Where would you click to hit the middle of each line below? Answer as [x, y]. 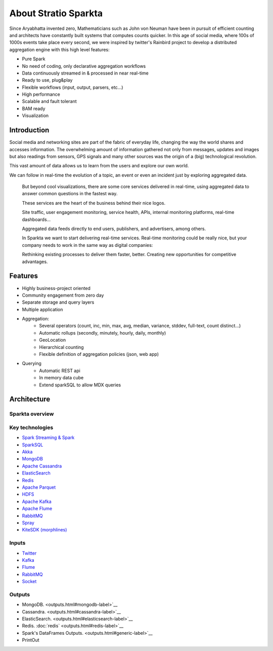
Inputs [17, 543]
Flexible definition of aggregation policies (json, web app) [99, 354]
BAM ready [34, 108]
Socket [29, 582]
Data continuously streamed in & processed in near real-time [85, 73]
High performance [41, 94]
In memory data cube [61, 378]
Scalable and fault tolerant [49, 101]
